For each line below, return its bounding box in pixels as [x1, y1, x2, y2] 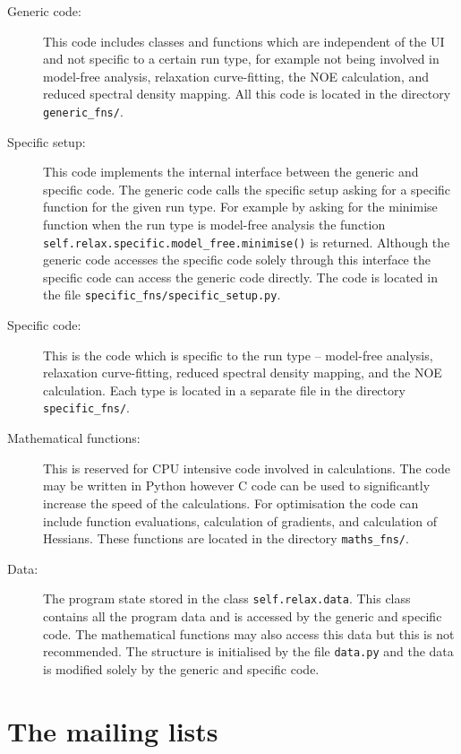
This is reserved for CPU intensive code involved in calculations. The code [43, 458, 450, 477]
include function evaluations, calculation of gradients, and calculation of [43, 511, 438, 530]
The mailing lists [7, 712, 218, 749]
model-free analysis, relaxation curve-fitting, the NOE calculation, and [43, 66, 430, 85]
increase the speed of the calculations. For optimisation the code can [43, 493, 419, 512]
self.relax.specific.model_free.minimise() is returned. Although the [43, 232, 450, 251]
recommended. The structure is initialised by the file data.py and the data [43, 642, 454, 661]
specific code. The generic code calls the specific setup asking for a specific [43, 179, 451, 198]
